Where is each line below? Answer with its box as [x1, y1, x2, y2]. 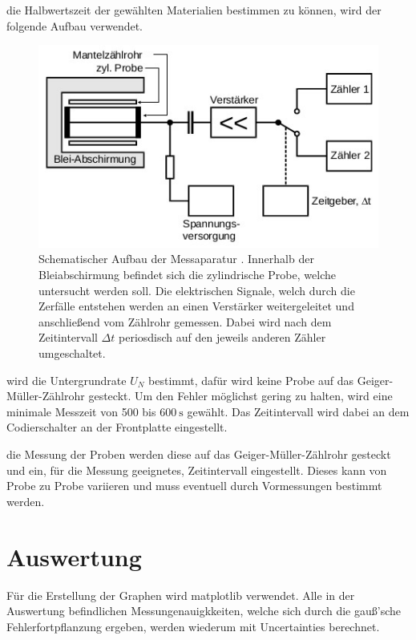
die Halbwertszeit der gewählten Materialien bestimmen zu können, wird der [6, 2, 382, 18]
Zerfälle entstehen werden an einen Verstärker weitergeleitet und [38, 298, 354, 314]
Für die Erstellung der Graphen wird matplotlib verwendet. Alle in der [6, 586, 355, 603]
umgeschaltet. [38, 345, 106, 362]
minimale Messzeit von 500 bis [6, 403, 156, 419]
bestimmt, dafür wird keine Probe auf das [148, 371, 354, 388]
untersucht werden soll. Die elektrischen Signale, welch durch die [38, 282, 355, 298]
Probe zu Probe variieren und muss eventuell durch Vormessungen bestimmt [6, 477, 382, 494]
